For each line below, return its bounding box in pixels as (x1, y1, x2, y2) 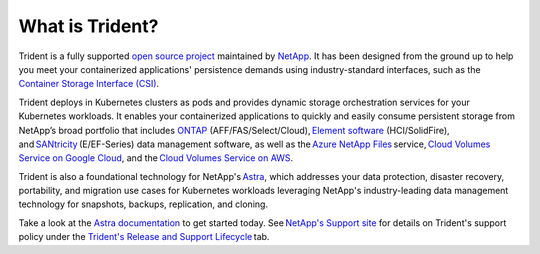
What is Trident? (18, 15, 159, 37)
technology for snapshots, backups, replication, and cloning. (18, 198, 269, 210)
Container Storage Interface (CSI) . (18, 78, 160, 90)
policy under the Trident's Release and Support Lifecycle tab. (18, 231, 270, 243)
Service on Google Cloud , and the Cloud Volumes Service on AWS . (18, 152, 294, 164)
